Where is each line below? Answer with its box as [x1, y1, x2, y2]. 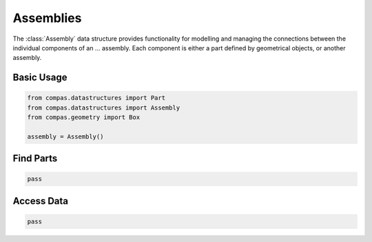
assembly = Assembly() [27, 132, 104, 141]
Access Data [12, 195, 69, 207]
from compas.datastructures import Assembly [27, 103, 180, 112]
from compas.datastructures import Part [27, 94, 165, 102]
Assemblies [12, 10, 82, 26]
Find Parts [12, 152, 58, 165]
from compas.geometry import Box [27, 114, 141, 121]
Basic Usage [12, 72, 68, 83]
